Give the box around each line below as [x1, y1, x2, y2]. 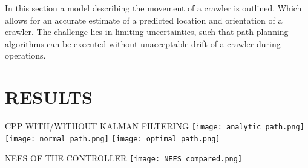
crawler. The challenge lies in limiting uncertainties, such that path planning [5, 25, 289, 38]
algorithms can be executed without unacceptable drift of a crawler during [5, 37, 281, 50]
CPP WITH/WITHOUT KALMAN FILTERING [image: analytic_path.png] [5, 120, 304, 132]
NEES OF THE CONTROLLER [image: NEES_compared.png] [5, 152, 243, 164]
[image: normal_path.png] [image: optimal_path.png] [5, 134, 220, 143]
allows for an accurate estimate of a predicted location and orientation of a [5, 13, 283, 26]
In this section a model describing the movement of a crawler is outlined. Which [5, 2, 302, 14]
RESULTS [5, 85, 93, 109]
